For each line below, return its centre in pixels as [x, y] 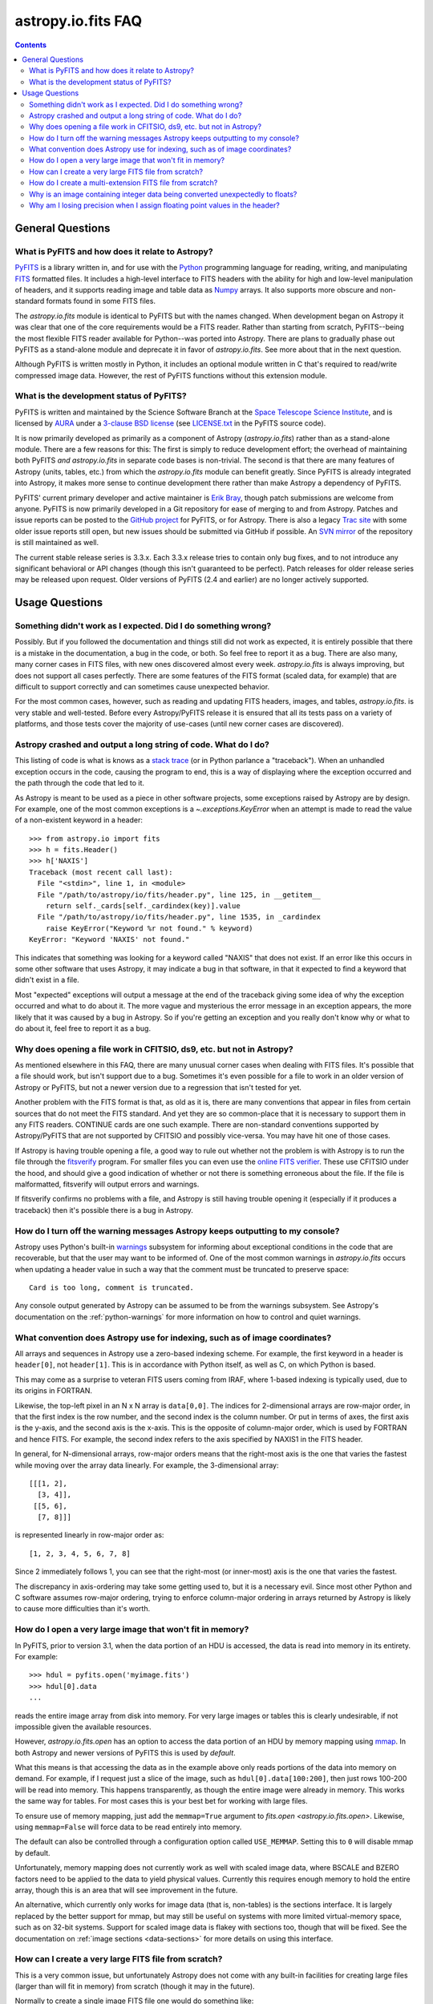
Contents [31, 45]
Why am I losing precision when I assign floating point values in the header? [154, 205]
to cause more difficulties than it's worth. [83, 1609]
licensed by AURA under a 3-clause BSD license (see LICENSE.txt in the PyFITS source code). [170, 423]
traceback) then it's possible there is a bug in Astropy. [104, 1210]
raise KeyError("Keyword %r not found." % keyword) [149, 928]
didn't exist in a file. [47, 980]
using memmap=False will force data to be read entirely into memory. [128, 1827]
